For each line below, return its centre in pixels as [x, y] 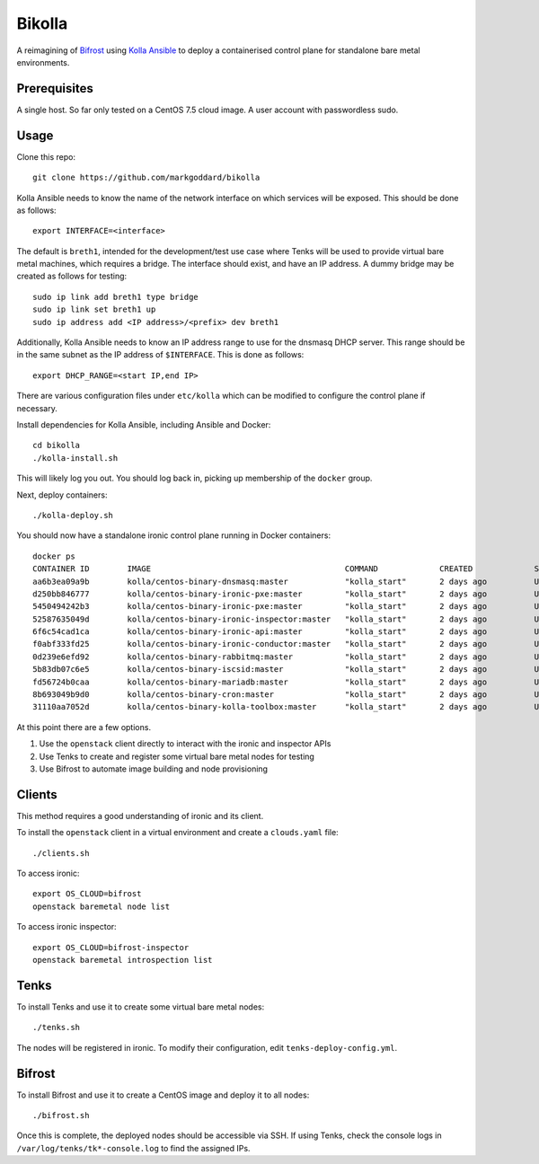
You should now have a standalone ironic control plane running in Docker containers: [174, 535]
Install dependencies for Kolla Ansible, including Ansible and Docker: [144, 425]
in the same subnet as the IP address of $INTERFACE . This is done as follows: [160, 355]
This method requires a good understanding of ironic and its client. [140, 816]
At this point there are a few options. [84, 727]
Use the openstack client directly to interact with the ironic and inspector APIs [185, 744]
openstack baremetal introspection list [123, 960]
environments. [43, 62]
